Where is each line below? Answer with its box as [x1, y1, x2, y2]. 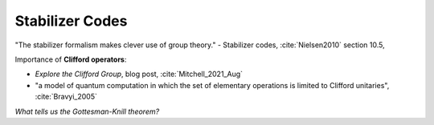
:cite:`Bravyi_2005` [35, 92, 98, 102]
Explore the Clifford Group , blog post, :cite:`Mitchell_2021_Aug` [35, 69, 244, 79]
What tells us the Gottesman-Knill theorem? [14, 107, 160, 116]
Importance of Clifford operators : [14, 54, 127, 64]
